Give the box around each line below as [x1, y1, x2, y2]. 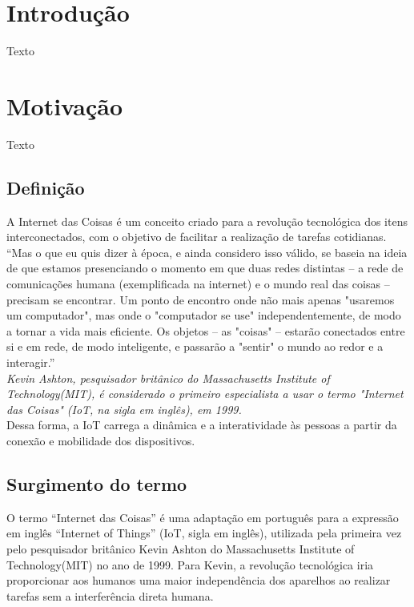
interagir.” [6, 353, 55, 370]
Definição [6, 175, 85, 199]
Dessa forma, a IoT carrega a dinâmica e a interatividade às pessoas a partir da [6, 416, 397, 433]
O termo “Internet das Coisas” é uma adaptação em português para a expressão [6, 509, 399, 525]
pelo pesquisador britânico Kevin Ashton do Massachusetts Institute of [6, 540, 355, 557]
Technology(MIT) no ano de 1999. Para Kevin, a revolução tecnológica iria [6, 556, 374, 573]
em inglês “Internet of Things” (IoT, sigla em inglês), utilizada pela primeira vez [6, 525, 402, 541]
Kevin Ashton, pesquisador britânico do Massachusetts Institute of [6, 369, 330, 386]
